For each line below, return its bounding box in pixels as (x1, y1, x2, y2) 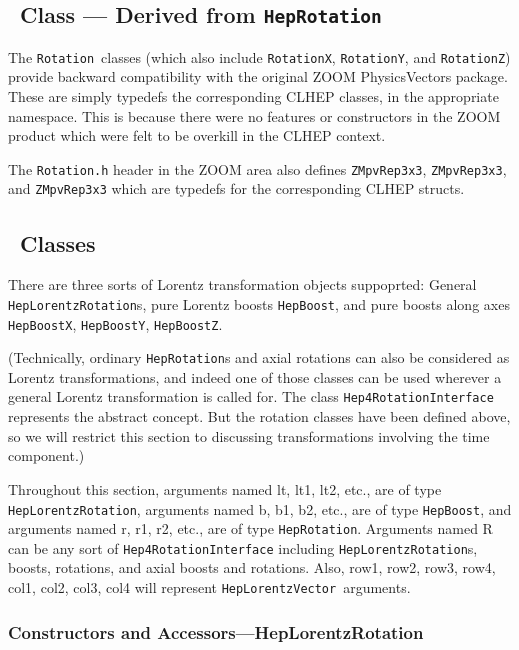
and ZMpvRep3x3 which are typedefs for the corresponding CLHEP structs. (8, 178, 465, 199)
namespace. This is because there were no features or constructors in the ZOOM (8, 105, 501, 126)
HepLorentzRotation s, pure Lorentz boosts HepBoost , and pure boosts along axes (8, 293, 510, 314)
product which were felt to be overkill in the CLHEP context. (8, 125, 386, 146)
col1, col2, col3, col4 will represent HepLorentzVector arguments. (8, 577, 411, 598)
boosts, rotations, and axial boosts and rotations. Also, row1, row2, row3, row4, (8, 557, 496, 578)
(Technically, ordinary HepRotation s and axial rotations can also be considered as (8, 347, 510, 368)
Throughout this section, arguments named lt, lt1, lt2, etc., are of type (8, 478, 442, 499)
